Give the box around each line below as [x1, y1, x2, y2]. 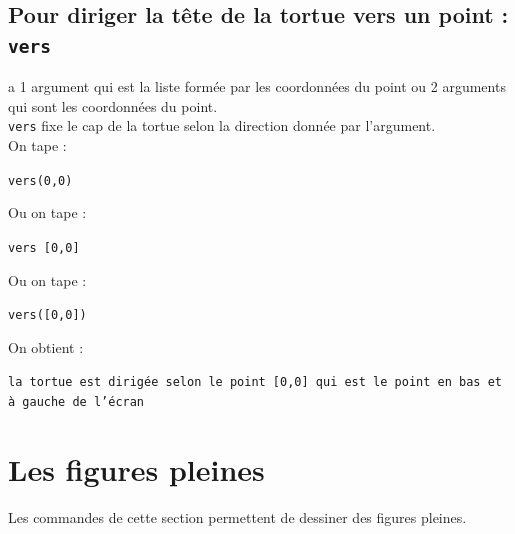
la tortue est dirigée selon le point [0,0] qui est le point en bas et [8, 375, 502, 390]
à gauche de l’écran [8, 395, 145, 410]
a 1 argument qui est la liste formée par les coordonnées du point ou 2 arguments [8, 76, 506, 97]
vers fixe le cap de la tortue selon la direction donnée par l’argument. [8, 115, 436, 136]
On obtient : [8, 336, 84, 357]
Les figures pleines [8, 448, 265, 489]
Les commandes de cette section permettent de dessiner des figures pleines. [8, 506, 467, 527]
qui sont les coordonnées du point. [8, 95, 218, 116]
